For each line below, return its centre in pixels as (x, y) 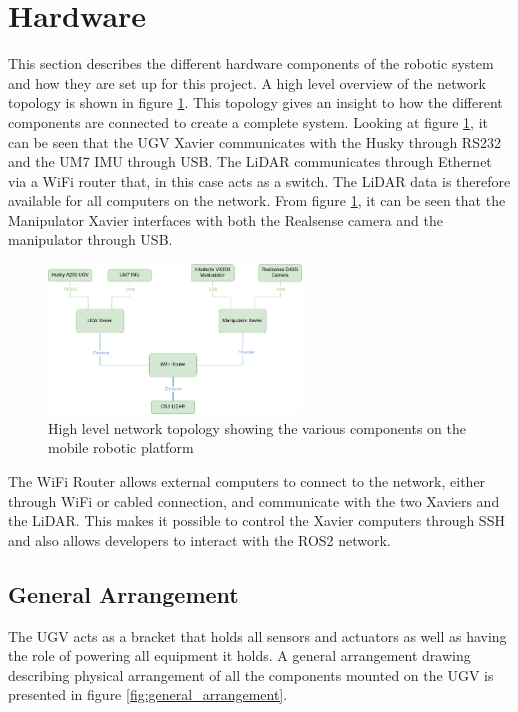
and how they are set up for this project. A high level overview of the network (247, 82)
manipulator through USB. (90, 239)
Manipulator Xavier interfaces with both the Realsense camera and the (225, 219)
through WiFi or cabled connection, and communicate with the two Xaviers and (254, 500)
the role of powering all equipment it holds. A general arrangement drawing (239, 655)
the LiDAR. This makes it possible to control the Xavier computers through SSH (256, 520)
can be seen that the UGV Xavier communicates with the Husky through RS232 (254, 141)
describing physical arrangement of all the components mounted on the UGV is (251, 674)
